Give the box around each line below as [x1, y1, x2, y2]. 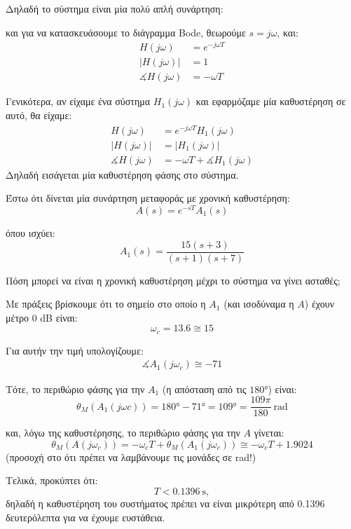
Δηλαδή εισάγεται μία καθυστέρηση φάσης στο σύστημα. [6, 167, 239, 181]
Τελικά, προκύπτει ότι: [6, 473, 98, 488]
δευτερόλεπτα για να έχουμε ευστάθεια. [6, 509, 165, 524]
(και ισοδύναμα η [223, 296, 294, 311]
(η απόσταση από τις [162, 381, 247, 396]
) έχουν [304, 296, 334, 311]
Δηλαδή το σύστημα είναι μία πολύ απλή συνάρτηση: [6, 1, 223, 15]
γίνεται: [254, 425, 284, 440]
